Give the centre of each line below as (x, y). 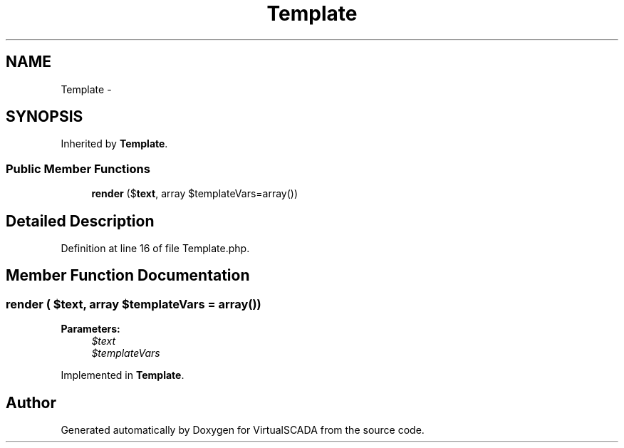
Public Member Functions (78, 168)
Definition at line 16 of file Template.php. (155, 249)
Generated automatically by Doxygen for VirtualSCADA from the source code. (243, 430)
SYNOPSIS (45, 117)
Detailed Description (80, 221)
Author (31, 402)
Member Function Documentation (128, 276)
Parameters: (90, 329)
